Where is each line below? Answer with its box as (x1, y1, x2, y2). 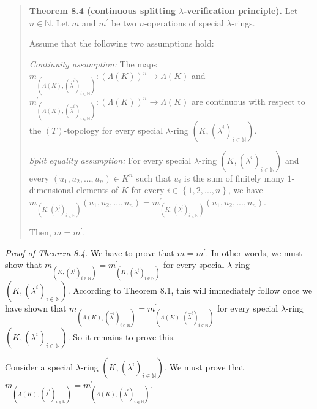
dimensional (29, 183, 74, 196)
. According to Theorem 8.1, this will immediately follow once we (67, 283, 312, 296)
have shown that (5, 301, 67, 314)
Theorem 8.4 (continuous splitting (29, 4, 176, 17)
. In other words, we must (206, 246, 302, 259)
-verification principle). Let (183, 4, 298, 17)
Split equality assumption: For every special (29, 153, 192, 166)
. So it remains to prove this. (67, 330, 176, 343)
